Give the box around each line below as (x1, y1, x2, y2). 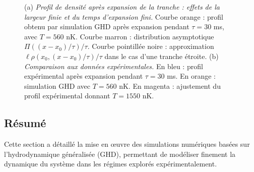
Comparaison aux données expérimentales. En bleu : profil (24, 61, 203, 71)
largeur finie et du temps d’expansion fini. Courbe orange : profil (24, 11, 223, 22)
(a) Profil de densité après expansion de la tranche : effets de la (24, 2, 220, 12)
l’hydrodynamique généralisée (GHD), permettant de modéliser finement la (4, 148, 236, 159)
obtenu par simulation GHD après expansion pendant (24, 21, 189, 32)
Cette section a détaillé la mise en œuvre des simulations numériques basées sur (4, 139, 250, 149)
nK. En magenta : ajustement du (119, 80, 221, 91)
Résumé (4, 115, 46, 131)
